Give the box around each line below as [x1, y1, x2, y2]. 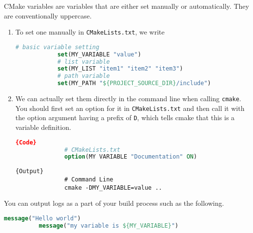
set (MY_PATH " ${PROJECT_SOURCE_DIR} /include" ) [57, 80, 211, 87]
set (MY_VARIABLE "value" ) [57, 51, 141, 58]
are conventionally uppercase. [4, 10, 92, 20]
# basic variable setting [15, 43, 99, 51]
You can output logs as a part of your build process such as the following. [4, 198, 224, 208]
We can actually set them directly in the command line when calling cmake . [15, 93, 241, 104]
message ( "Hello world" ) [4, 215, 81, 222]
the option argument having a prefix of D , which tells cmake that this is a [15, 112, 235, 123]
